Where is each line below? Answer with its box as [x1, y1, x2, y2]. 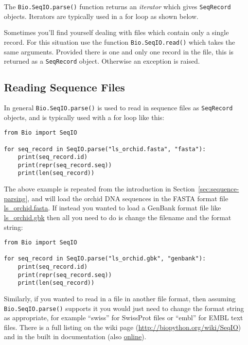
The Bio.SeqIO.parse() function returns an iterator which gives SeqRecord [4, 1, 231, 11]
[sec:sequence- [198, 184, 239, 194]
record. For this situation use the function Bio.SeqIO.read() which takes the [4, 36, 235, 47]
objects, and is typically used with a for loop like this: [4, 112, 164, 122]
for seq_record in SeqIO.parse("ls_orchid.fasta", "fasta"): [4, 145, 206, 153]
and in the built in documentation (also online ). [4, 331, 146, 342]
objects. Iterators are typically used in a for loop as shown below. [4, 11, 198, 21]
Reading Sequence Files [4, 80, 125, 95]
